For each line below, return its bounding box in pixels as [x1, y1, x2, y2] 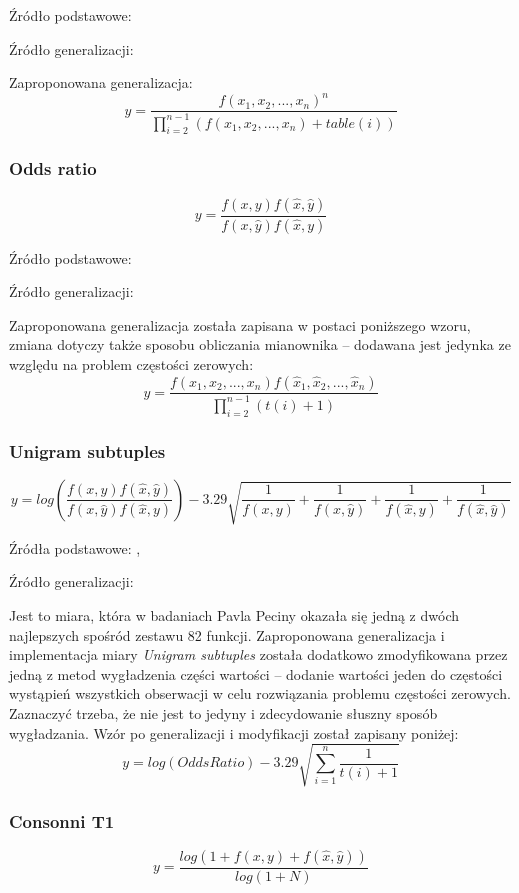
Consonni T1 [9, 808, 115, 833]
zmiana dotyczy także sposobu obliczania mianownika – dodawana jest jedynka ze [9, 334, 511, 355]
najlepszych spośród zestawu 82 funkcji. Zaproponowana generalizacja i [9, 624, 445, 645]
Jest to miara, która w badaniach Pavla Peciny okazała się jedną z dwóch [9, 605, 459, 626]
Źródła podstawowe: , [9, 537, 141, 558]
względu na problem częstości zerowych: [9, 353, 254, 374]
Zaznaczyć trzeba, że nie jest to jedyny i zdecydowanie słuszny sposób [9, 703, 438, 724]
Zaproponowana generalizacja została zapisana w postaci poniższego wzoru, [9, 314, 471, 335]
